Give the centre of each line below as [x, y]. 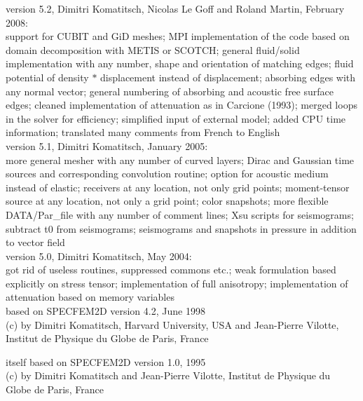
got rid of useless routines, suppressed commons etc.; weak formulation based [171, 270]
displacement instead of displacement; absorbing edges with [228, 77]
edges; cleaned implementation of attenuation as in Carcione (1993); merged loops [181, 105]
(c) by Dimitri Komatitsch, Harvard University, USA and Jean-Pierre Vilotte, [172, 324]
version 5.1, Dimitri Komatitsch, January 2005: [107, 145]
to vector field [35, 242]
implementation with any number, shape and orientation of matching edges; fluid [180, 63]
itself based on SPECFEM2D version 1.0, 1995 [106, 361]
